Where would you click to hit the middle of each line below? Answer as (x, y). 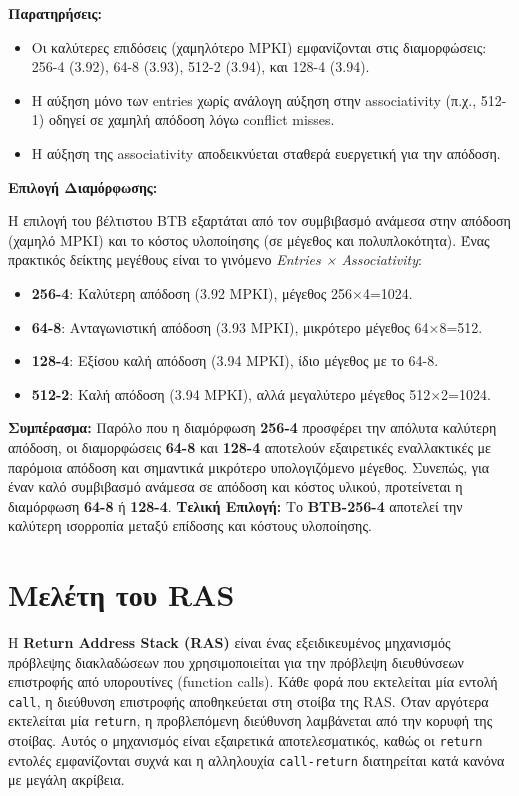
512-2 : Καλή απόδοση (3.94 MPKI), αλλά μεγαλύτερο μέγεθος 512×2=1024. (261, 393)
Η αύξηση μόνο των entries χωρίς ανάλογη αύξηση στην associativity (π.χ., (254, 99)
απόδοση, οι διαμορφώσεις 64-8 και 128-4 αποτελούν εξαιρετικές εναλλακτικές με (249, 446)
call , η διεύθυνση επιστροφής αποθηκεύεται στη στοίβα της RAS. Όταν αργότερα (248, 700)
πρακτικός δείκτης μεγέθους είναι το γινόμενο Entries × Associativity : (215, 259)
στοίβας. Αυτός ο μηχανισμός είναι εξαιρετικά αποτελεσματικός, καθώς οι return (245, 740)
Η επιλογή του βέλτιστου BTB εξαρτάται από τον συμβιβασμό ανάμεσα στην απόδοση (259, 220)
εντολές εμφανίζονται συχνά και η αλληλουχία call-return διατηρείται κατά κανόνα (256, 759)
